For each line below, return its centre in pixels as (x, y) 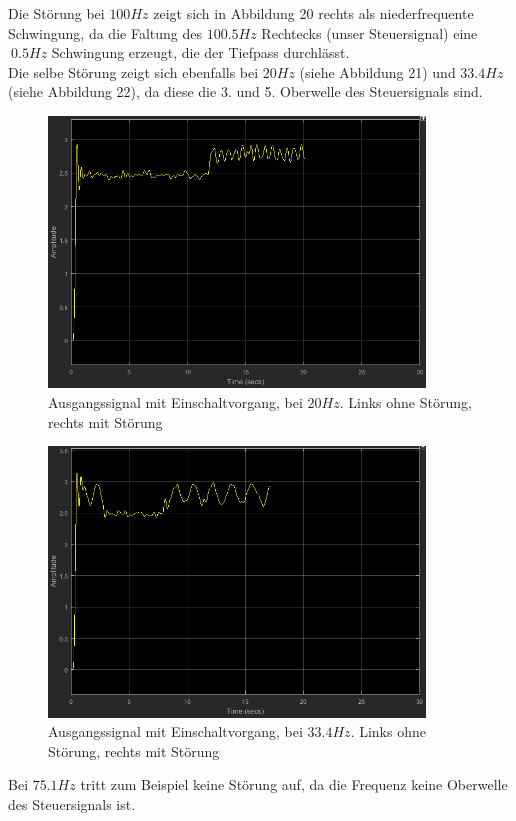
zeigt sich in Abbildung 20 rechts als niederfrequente (313, 13)
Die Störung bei (56, 13)
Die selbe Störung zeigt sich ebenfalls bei (133, 71)
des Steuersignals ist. (72, 803)
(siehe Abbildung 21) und (377, 71)
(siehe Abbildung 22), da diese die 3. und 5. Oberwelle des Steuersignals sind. (245, 91)
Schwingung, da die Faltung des (105, 32)
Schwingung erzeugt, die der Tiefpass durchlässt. (200, 52)
